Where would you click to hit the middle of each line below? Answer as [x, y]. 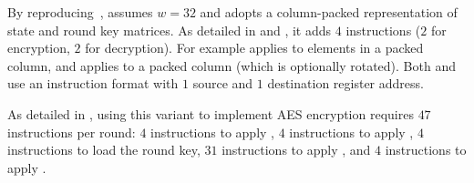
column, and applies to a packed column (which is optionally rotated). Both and [232, 65]
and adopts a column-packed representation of [329, 12]
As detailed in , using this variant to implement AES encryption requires [211, 113]
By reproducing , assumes [80, 12]
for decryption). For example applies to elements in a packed [254, 48]
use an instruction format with [93, 83]
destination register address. [345, 83]
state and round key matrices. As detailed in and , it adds [170, 30]
